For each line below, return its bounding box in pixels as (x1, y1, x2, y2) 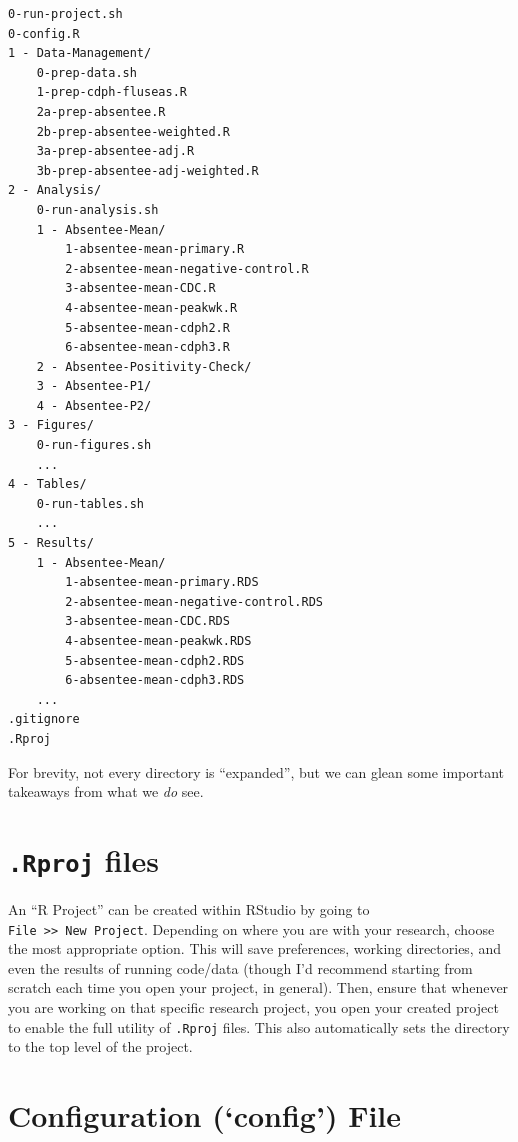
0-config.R (8, 26, 80, 41)
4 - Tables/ (8, 477, 87, 492)
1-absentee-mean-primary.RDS (65, 575, 259, 590)
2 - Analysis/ (8, 183, 102, 198)
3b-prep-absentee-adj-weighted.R (36, 163, 259, 178)
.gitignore (8, 712, 80, 727)
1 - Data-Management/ (8, 46, 152, 61)
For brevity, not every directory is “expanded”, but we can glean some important (8, 761, 505, 782)
